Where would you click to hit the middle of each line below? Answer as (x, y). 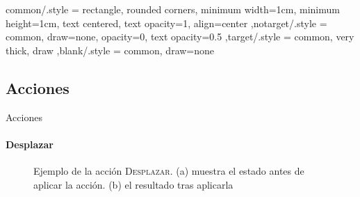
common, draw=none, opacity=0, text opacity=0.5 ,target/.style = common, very (180, 37)
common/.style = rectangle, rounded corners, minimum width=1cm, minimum (173, 9)
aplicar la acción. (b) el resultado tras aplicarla (133, 184)
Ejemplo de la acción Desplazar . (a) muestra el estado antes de (169, 170)
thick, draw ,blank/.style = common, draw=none (110, 50)
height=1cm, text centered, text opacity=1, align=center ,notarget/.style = (166, 23)
